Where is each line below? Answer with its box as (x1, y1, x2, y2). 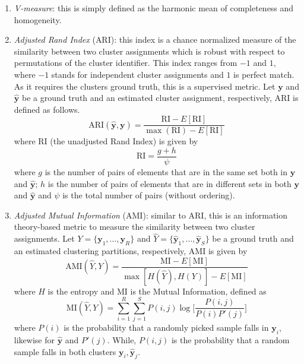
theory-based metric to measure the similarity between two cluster (14, 220, 255, 233)
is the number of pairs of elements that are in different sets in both (47, 177, 292, 189)
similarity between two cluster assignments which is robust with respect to (14, 45, 285, 57)
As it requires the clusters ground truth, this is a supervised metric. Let (14, 80, 275, 92)
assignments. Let (14, 232, 75, 245)
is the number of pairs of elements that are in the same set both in (45, 166, 288, 178)
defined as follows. (14, 103, 80, 115)
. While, (107, 334, 137, 346)
